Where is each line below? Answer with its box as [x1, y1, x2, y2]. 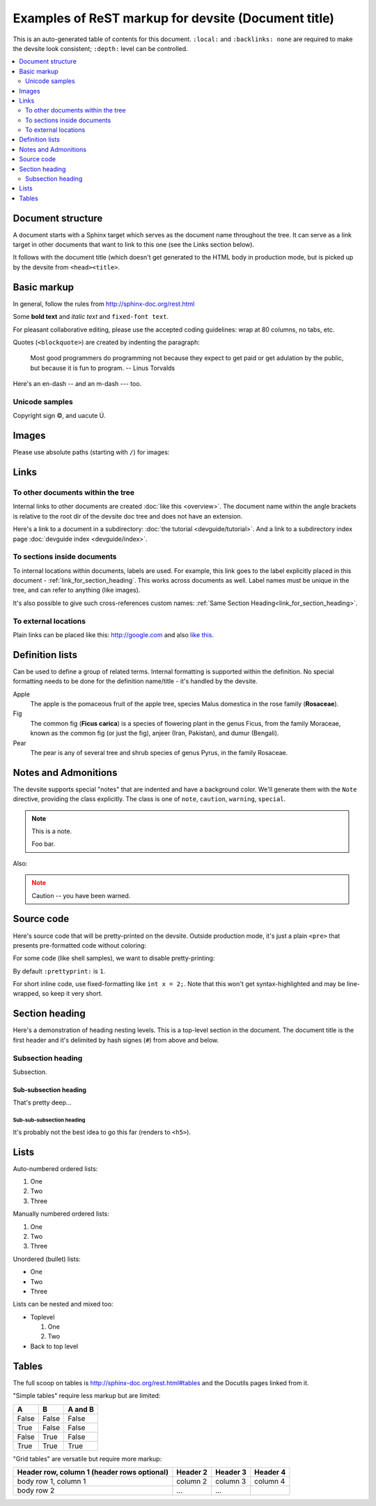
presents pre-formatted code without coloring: [13, 941, 146, 949]
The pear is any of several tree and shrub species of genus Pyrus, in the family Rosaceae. [30, 748, 288, 756]
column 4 [254, 1476, 285, 1486]
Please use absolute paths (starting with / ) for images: [13, 448, 170, 456]
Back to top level [30, 1342, 79, 1350]
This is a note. [31, 827, 72, 835]
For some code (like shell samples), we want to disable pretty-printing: [13, 954, 215, 962]
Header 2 [176, 1467, 208, 1477]
